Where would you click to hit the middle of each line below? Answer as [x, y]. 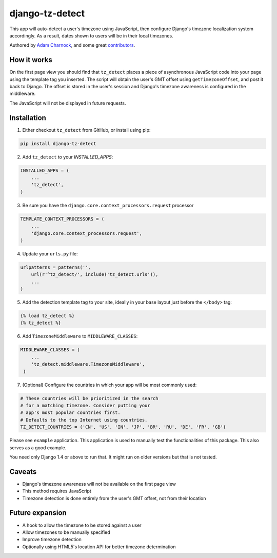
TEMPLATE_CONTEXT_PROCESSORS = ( [62, 219]
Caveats [23, 472]
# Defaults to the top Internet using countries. [84, 420]
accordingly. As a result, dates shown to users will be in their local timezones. [92, 35]
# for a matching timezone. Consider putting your [85, 405]
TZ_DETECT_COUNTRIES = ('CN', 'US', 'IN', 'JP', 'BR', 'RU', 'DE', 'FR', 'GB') [123, 427]
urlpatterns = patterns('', [55, 267]
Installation [28, 118]
